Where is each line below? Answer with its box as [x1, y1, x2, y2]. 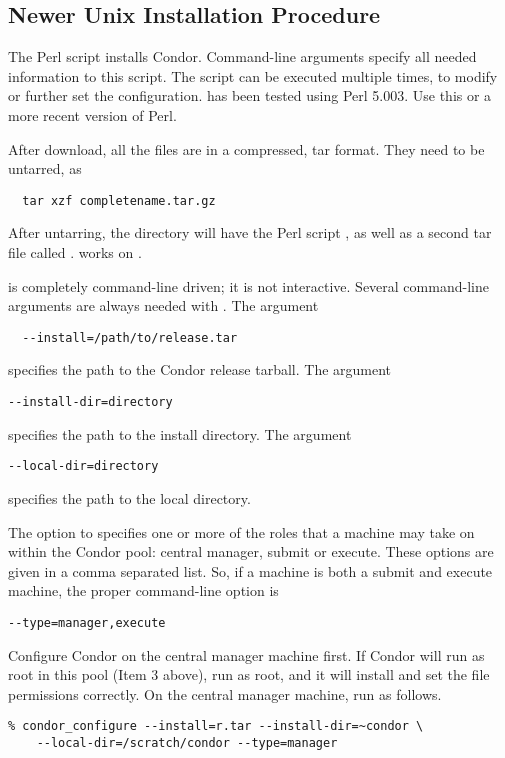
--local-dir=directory [8, 459, 159, 474]
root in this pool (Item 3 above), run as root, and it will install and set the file [8, 664, 490, 685]
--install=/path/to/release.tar [22, 330, 238, 345]
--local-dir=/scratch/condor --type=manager [36, 736, 338, 751]
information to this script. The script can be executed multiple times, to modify [8, 65, 498, 86]
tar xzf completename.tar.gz [22, 193, 216, 208]
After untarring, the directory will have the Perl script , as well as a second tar [8, 222, 492, 243]
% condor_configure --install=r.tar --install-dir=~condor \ [8, 719, 424, 734]
